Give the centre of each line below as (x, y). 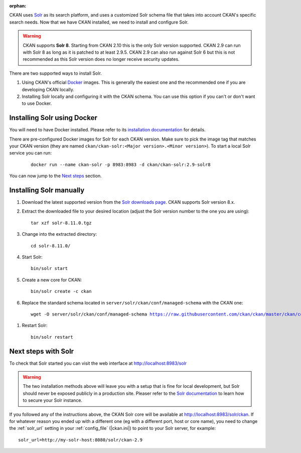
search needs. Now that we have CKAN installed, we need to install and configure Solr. (99, 22)
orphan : (18, 6)
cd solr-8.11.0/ (51, 246)
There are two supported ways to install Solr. (56, 73)
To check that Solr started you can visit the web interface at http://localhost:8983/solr (98, 363)
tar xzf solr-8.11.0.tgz (61, 223)
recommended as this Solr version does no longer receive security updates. (101, 59)
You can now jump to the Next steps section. (56, 176)
